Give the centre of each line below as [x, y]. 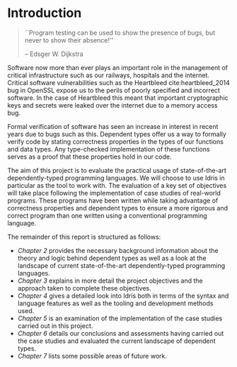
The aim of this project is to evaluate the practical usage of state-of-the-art [117, 170]
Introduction [45, 13]
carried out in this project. [55, 326]
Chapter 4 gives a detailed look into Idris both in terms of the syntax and [123, 295]
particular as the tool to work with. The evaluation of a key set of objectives [117, 185]
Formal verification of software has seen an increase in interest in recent [113, 126]
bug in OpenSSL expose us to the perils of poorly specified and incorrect [114, 90]
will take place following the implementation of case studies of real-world [114, 193]
